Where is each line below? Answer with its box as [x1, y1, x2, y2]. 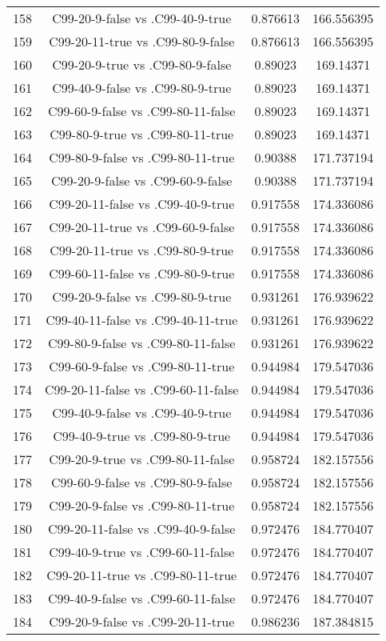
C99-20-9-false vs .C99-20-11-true [49, 612, 235, 631]
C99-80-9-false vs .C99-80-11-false [48, 334, 236, 352]
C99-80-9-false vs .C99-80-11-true [49, 148, 235, 166]
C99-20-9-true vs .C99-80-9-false [52, 55, 232, 74]
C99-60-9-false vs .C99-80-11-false [48, 102, 236, 120]
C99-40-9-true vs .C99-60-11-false [49, 543, 235, 561]
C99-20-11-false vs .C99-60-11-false [45, 380, 239, 399]
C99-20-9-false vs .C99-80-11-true [49, 496, 235, 515]
